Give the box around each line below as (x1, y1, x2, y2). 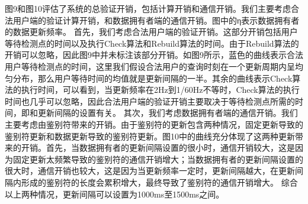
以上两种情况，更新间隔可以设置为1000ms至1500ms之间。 (5, 187, 224, 200)
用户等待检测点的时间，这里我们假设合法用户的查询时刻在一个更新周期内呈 (5, 60, 295, 72)
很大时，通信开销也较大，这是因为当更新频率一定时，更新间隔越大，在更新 (5, 164, 295, 177)
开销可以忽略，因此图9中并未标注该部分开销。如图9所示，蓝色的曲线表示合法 (5, 48, 303, 61)
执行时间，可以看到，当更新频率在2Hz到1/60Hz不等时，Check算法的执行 (21, 83, 300, 96)
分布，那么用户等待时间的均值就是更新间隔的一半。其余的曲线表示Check (12, 72, 293, 84)
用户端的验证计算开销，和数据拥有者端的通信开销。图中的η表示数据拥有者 (12, 14, 300, 26)
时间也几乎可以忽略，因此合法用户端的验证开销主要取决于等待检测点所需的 (5, 95, 295, 107)
